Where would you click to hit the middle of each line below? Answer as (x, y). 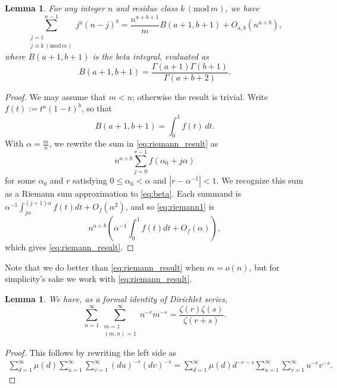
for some (20, 180)
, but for (264, 267)
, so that (97, 108)
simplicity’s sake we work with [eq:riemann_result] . (99, 279)
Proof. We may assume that (56, 96)
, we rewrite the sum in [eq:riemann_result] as (134, 143)
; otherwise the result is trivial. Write (200, 96)
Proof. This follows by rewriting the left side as (91, 353)
